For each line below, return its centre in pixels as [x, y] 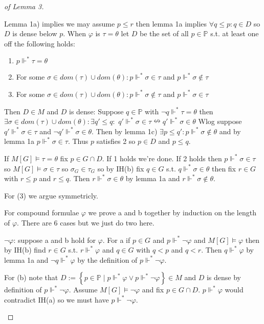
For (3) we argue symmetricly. [51, 195]
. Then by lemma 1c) [125, 131]
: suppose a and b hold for [54, 240]
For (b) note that [31, 277]
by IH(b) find [25, 250]
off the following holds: [40, 43]
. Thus [78, 141]
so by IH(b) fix [121, 168]
